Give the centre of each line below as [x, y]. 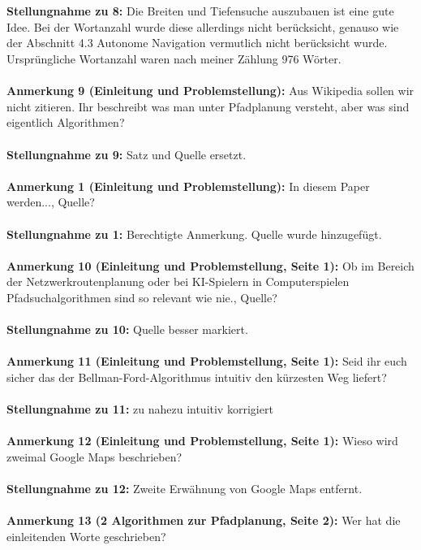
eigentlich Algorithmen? [66, 122]
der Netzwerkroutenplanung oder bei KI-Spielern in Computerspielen [178, 281]
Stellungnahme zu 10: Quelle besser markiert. [127, 329]
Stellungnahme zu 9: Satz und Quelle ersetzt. [127, 154]
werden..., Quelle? [51, 202]
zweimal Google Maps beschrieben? [95, 456]
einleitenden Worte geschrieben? [86, 536]
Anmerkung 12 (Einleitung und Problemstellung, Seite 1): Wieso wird [202, 441]
